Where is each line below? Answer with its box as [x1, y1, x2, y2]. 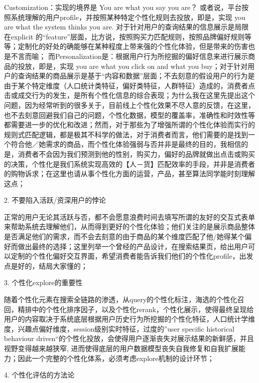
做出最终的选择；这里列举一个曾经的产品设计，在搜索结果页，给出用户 [17, 241, 248, 251]
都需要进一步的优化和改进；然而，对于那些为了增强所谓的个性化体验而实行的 [4, 119, 255, 130]
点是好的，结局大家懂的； [4, 260, 88, 271]
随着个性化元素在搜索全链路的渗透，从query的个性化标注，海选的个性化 [4, 294, 238, 305]
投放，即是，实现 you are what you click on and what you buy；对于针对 [17, 60, 248, 71]
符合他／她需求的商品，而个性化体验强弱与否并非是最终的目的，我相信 [10, 139, 241, 149]
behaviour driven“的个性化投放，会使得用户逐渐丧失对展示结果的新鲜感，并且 [4, 333, 254, 344]
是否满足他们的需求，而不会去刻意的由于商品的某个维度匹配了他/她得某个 [4, 231, 245, 242]
